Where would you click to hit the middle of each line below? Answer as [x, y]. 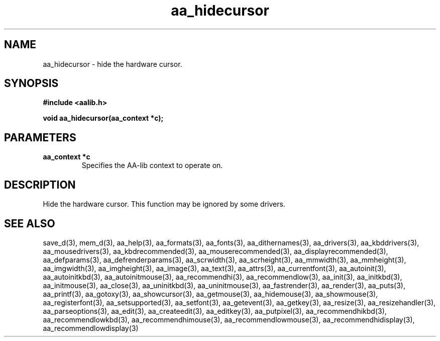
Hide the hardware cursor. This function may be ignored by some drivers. [164, 204]
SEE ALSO [30, 223]
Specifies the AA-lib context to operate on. [152, 165]
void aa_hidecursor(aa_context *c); [103, 118]
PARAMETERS [40, 137]
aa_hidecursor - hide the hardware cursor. [113, 64]
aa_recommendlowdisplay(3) [91, 328]
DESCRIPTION [40, 185]
